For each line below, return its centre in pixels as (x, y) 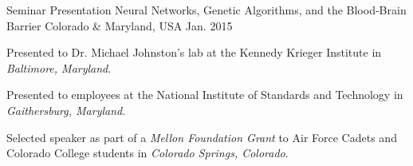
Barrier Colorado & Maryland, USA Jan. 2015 (120, 25)
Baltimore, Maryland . (59, 67)
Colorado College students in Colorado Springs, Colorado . (147, 153)
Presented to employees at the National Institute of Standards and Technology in (205, 95)
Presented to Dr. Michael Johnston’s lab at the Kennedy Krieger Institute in (194, 52)
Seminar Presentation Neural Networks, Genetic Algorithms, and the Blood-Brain (206, 10)
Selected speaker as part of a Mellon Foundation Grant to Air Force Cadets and (202, 137)
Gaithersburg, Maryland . (66, 110)
